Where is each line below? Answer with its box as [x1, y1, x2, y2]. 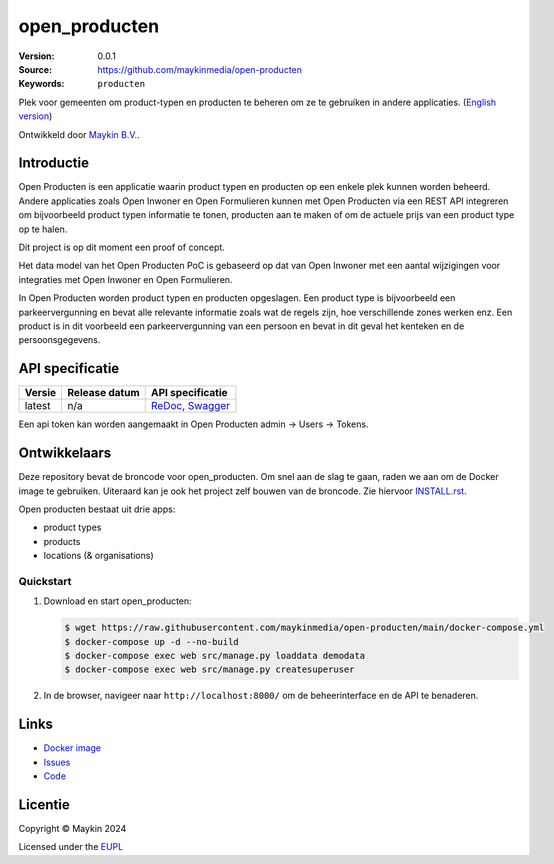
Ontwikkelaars [18, 445, 112, 462]
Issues [43, 756, 71, 768]
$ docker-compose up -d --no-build [64, 636, 239, 647]
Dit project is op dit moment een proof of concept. [18, 241, 225, 253]
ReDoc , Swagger [150, 399, 230, 413]
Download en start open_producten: [43, 595, 192, 607]
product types [43, 521, 102, 534]
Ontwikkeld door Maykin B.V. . [18, 128, 140, 140]
